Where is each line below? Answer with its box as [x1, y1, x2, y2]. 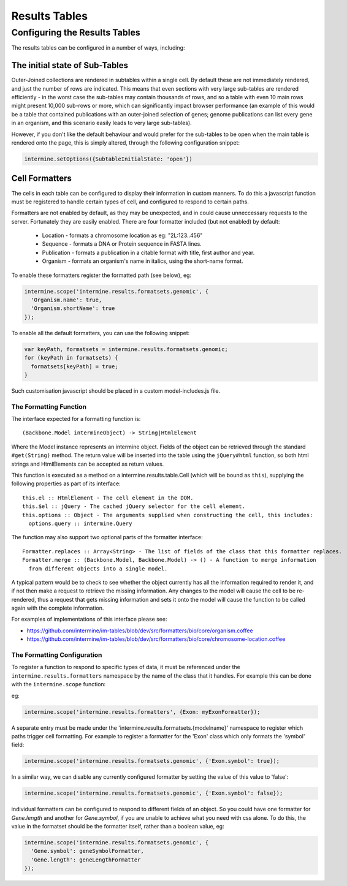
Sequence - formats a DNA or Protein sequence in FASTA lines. [42, 240, 202, 248]
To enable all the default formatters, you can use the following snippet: [11, 329, 190, 336]
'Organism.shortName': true [31, 305, 115, 312]
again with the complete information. [11, 604, 104, 612]
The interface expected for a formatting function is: [11, 415, 141, 423]
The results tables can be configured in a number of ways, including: [11, 44, 185, 51]
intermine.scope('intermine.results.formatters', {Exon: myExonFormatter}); [24, 708, 261, 715]
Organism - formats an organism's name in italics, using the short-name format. [42, 257, 243, 265]
